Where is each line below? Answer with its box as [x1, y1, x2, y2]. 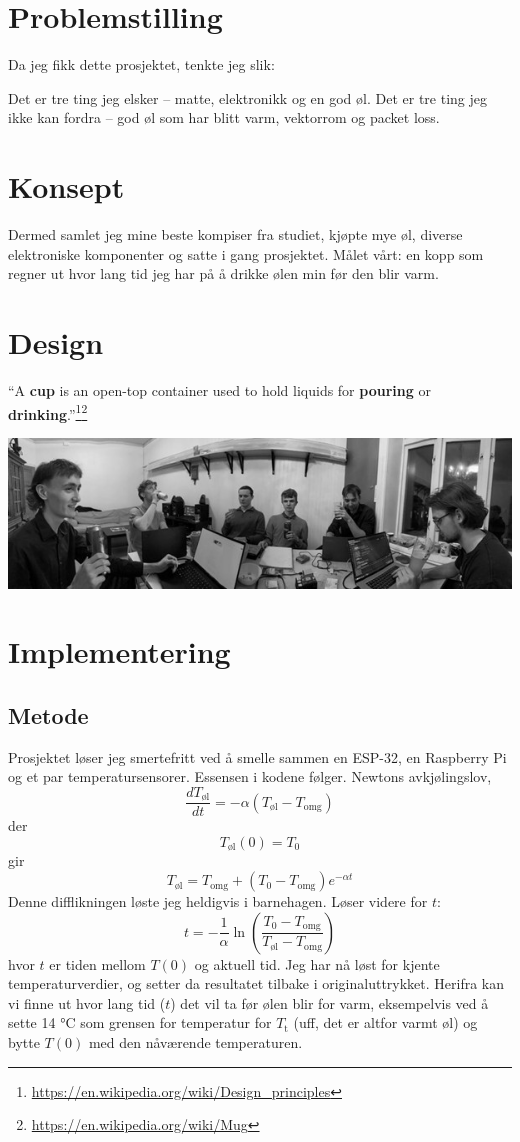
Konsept [8, 166, 125, 207]
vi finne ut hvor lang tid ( [8, 992, 166, 1013]
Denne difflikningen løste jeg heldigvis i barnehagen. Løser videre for [8, 891, 428, 912]
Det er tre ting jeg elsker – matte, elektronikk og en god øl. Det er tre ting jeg [8, 87, 487, 108]
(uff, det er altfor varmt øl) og [293, 1012, 478, 1033]
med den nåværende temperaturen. [88, 1032, 303, 1053]
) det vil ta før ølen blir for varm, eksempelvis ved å [170, 992, 489, 1013]
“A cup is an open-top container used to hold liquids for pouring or [8, 379, 431, 400]
